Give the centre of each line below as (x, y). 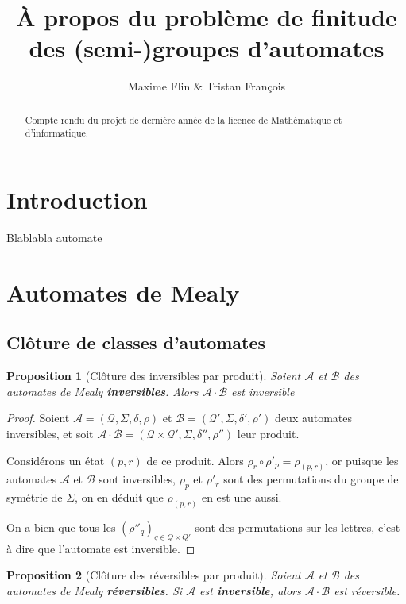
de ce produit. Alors (195, 460)
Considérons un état (56, 460)
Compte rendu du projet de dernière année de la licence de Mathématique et (184, 119)
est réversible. (367, 591)
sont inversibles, (137, 479)
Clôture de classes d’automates (136, 342)
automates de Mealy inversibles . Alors (102, 391)
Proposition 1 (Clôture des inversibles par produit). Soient (154, 376)
